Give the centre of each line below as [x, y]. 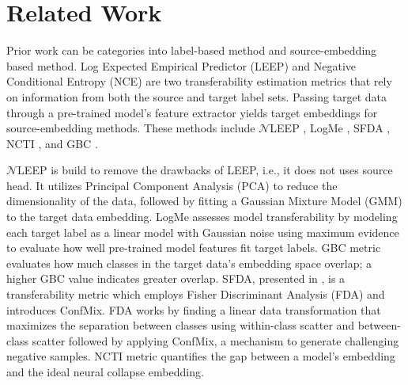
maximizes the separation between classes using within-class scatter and [181, 325]
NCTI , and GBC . [52, 143]
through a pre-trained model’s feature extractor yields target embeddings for [192, 112]
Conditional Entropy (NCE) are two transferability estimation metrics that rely [199, 81]
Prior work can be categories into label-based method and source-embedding [192, 50]
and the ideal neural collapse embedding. [105, 372]
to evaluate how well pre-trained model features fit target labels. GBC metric [194, 248]
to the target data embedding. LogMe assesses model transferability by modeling [202, 217]
